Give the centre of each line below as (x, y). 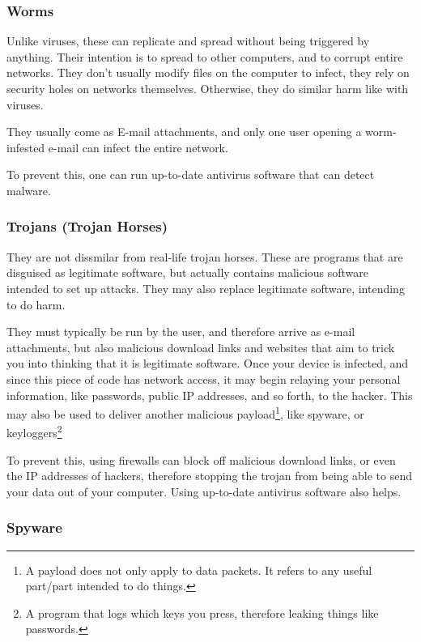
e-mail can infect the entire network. (138, 147)
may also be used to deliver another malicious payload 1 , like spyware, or (185, 412)
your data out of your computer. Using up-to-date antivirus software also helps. (204, 491)
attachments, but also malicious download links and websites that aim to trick (201, 347)
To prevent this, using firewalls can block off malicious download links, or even (201, 459)
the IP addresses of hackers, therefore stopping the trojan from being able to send (210, 476)
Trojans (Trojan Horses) (87, 226)
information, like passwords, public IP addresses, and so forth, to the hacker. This (210, 395)
